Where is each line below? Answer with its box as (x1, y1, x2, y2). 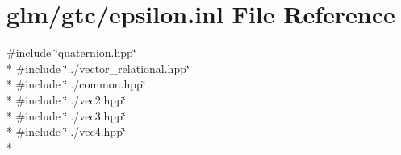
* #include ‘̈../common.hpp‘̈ (6, 75, 146, 92)
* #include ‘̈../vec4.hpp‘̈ (6, 123, 126, 140)
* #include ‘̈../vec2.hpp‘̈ (6, 91, 126, 108)
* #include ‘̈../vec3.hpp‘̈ (6, 107, 126, 124)
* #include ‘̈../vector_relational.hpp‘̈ (6, 59, 190, 76)
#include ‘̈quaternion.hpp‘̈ (6, 44, 136, 61)
